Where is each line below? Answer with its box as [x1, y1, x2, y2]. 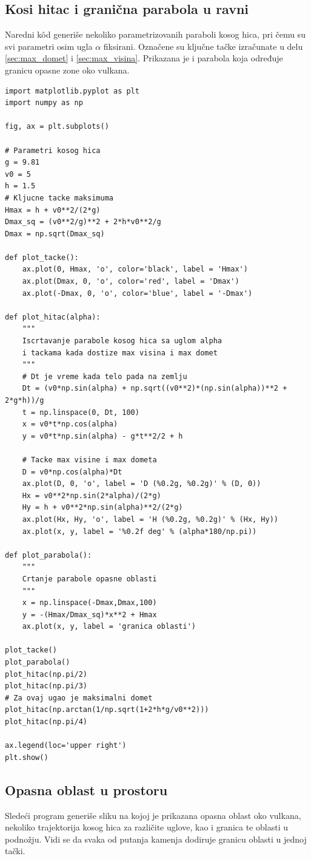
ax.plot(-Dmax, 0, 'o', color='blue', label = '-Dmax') [22, 289, 253, 298]
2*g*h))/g [5, 396, 44, 405]
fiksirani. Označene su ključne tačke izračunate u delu [103, 39, 303, 52]
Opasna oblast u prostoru [5, 780, 168, 799]
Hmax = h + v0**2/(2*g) [5, 205, 101, 214]
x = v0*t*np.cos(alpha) [22, 420, 118, 429]
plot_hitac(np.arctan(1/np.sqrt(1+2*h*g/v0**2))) [5, 705, 209, 714]
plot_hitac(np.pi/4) [5, 717, 88, 727]
